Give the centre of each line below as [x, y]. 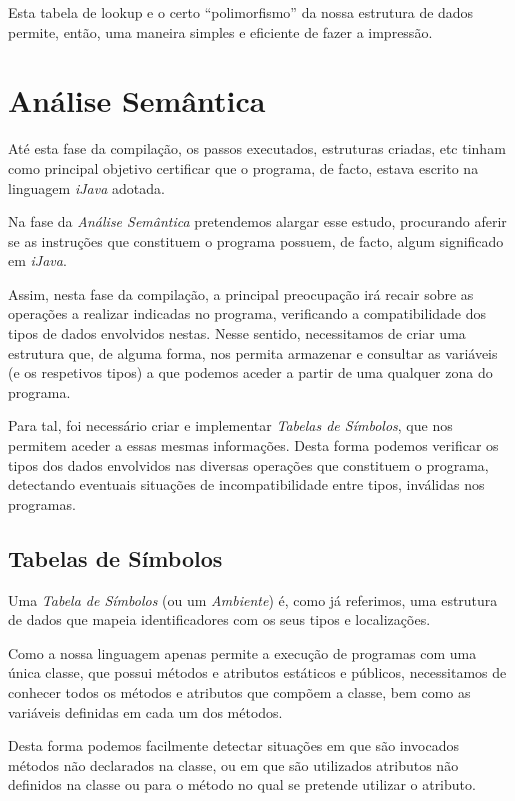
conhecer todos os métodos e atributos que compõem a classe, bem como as [239, 691]
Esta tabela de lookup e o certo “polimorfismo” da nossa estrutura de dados [241, 12]
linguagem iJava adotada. [86, 187]
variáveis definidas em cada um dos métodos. [145, 711]
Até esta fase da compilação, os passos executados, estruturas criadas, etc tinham [257, 148]
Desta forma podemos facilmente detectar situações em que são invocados [233, 745]
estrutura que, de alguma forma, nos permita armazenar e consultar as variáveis [253, 352]
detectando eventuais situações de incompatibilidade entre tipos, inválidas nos [246, 484]
